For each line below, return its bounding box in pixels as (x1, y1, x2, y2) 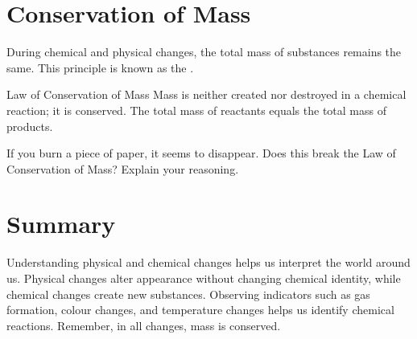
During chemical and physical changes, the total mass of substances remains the (6, 43, 402, 60)
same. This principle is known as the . (6, 59, 194, 76)
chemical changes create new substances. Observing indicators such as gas (6, 285, 370, 302)
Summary (6, 207, 116, 240)
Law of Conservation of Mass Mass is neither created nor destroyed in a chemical (6, 86, 407, 103)
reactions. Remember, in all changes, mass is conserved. (6, 317, 281, 333)
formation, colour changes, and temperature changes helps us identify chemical (6, 301, 394, 318)
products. (6, 117, 53, 134)
